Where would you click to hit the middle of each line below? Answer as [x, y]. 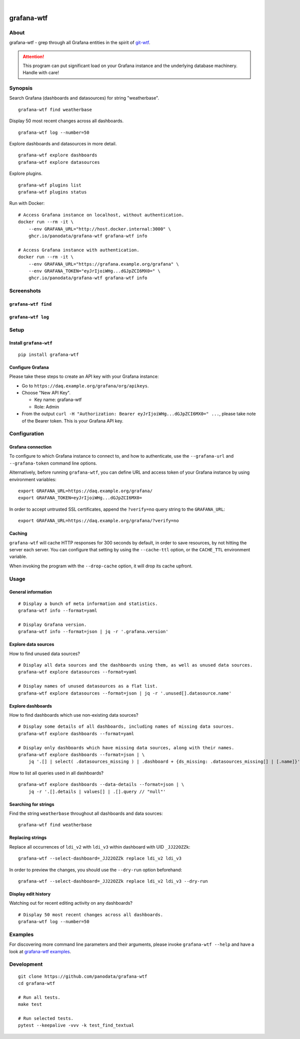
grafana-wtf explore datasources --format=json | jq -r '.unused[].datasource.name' [125, 693]
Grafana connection [30, 447]
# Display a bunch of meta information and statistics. [88, 603]
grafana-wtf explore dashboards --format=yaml [76, 734]
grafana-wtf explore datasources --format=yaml [77, 672]
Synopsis [21, 88]
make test [30, 1004]
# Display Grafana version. [52, 625]
